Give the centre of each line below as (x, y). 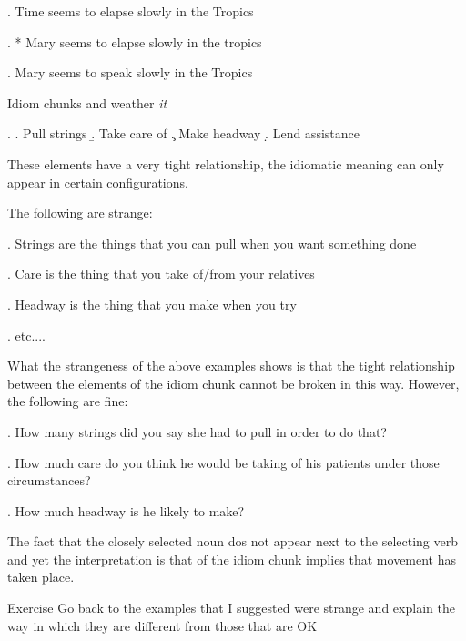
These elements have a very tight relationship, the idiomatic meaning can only (226, 163)
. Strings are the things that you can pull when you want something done (212, 243)
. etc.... (26, 335)
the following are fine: (68, 401)
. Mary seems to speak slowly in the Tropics (130, 72)
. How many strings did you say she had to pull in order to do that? (197, 431)
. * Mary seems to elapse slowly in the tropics (135, 41)
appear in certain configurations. (98, 182)
